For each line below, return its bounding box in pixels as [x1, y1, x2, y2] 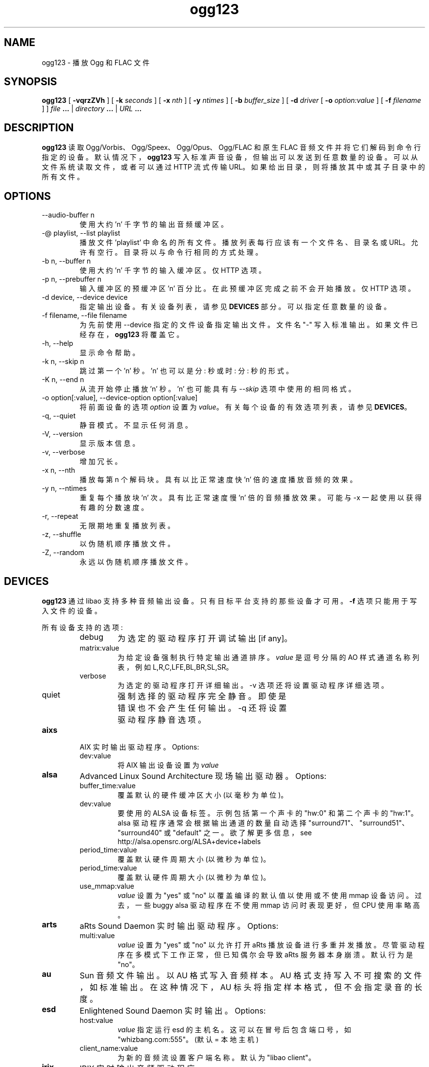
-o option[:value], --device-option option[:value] [42, 393, 198, 402]
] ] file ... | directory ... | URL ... [42, 104, 142, 113]
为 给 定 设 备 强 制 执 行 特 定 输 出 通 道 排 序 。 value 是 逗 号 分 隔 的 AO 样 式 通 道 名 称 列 [118, 653, 420, 661]
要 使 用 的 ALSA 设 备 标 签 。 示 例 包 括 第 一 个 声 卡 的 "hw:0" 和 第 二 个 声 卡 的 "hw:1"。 [118, 808, 418, 817]
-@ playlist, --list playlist [42, 229, 120, 238]
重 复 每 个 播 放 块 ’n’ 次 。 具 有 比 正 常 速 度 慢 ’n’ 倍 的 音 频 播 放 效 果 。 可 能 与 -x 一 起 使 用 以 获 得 [79, 493, 422, 502]
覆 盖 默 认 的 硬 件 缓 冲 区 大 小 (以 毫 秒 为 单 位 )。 [118, 790, 288, 799]
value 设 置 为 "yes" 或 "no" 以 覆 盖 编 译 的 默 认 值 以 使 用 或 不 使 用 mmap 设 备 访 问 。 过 [118, 891, 422, 899]
